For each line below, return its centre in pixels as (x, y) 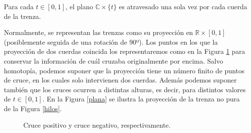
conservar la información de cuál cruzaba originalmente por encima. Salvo (114, 60)
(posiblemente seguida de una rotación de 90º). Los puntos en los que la (111, 42)
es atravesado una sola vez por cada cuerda (183, 6)
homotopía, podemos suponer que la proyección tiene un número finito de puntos (124, 70)
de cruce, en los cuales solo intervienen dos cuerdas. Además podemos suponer (120, 80)
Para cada (19, 6)
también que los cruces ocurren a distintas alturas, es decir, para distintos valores (125, 89)
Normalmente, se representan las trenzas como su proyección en (99, 32)
